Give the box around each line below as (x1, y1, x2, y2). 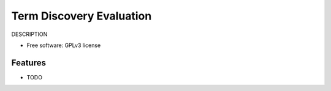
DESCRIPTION (11, 31, 48, 38)
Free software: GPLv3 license (26, 42, 101, 49)
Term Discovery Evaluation (11, 9, 152, 23)
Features (11, 57, 46, 68)
